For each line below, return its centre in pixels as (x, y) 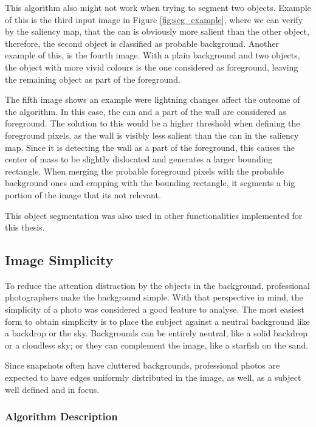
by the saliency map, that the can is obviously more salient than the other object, (157, 31)
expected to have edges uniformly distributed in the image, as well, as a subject (153, 377)
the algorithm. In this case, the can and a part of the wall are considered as (146, 111)
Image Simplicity (59, 260)
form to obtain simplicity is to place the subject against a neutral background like (157, 321)
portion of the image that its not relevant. (83, 194)
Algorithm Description (61, 416)
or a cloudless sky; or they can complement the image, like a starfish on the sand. (157, 345)
